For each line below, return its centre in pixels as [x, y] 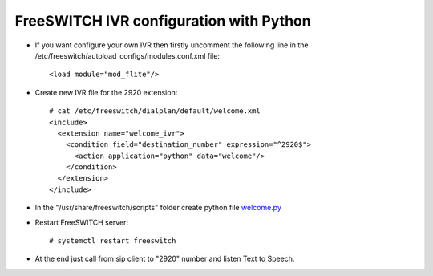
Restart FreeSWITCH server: [81, 222]
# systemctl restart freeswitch [113, 241]
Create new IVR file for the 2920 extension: [106, 92]
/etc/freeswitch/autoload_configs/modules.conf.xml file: [127, 55]
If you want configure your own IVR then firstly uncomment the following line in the [172, 45]
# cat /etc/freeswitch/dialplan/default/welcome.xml [155, 111]
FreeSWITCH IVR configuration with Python [163, 21]
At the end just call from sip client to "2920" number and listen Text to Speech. [165, 259]
